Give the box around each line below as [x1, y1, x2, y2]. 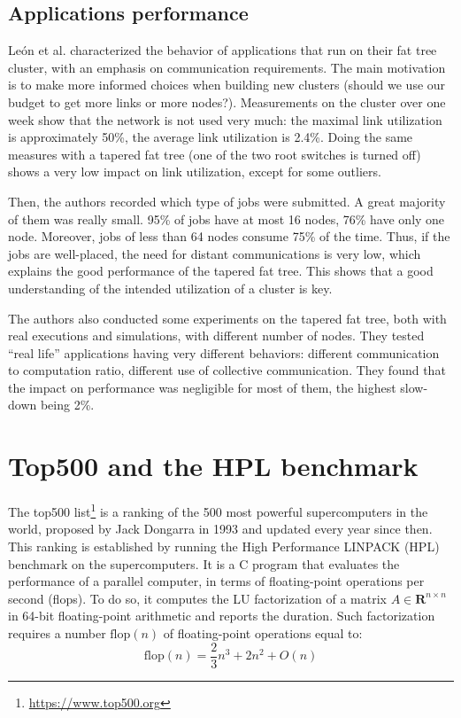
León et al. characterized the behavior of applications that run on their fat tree [8, 41, 437, 59]
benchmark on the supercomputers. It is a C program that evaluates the [8, 554, 400, 573]
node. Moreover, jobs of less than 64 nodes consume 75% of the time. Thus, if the [8, 227, 450, 246]
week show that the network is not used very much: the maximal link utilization [8, 110, 442, 129]
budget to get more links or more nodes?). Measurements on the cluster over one [8, 92, 446, 111]
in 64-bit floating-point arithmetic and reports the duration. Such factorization [8, 606, 435, 625]
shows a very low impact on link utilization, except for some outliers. [8, 162, 381, 181]
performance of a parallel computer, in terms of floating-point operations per [8, 572, 425, 590]
